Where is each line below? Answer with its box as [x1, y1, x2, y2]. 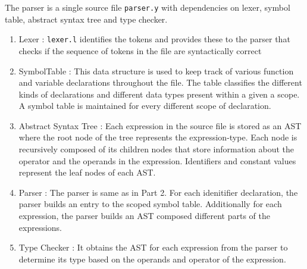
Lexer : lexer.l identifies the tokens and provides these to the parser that [18, 33, 290, 45]
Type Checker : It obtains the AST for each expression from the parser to [18, 241, 288, 254]
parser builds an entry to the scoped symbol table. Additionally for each [18, 198, 282, 210]
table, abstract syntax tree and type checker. [5, 12, 168, 25]
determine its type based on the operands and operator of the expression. [18, 252, 286, 265]
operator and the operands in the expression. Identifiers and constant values [18, 154, 296, 167]
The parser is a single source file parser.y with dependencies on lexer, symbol [5, 1, 290, 13]
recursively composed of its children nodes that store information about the [18, 143, 295, 155]
